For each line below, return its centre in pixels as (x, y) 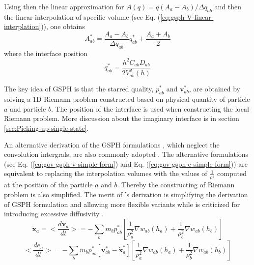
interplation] (23, 26)
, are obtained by (215, 89)
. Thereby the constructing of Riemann (176, 185)
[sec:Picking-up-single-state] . (46, 128)
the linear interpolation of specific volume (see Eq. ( (82, 16)
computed (232, 173)
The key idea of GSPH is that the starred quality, (79, 89)
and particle (28, 108)
